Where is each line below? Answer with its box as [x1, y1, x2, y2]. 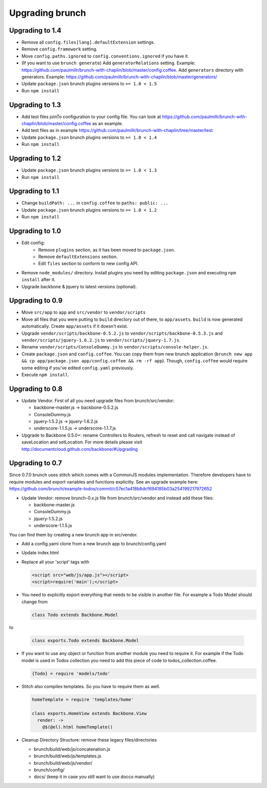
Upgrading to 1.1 [9, 187, 59, 195]
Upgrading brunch [9, 7, 86, 18]
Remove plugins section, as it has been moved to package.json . [38, 247, 176, 253]
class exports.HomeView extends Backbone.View [32, 710, 147, 716]
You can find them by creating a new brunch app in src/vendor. [9, 531, 138, 537]
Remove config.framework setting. [21, 46, 97, 52]
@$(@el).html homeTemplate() [42, 724, 113, 730]
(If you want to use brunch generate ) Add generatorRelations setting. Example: [21, 60, 196, 66]
